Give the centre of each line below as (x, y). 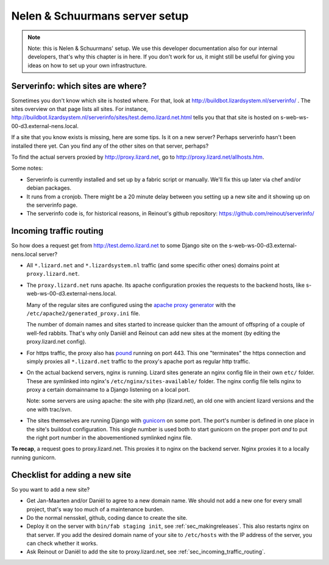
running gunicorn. (34, 457)
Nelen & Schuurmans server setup (100, 16)
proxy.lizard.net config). (56, 342)
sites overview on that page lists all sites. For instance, (80, 109)
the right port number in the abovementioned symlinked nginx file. (109, 438)
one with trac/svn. (49, 409)
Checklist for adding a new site (71, 475)
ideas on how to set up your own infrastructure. (87, 65)
